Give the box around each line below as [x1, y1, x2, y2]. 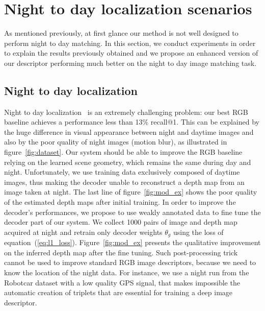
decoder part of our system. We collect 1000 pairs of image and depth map [4, 217, 237, 227]
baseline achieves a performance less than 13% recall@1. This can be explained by [4, 116, 259, 127]
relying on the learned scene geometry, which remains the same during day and [4, 156, 251, 167]
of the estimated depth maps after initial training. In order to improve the [4, 197, 236, 207]
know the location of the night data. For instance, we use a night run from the [4, 267, 249, 278]
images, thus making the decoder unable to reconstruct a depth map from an [4, 176, 245, 187]
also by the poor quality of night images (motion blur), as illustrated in [4, 136, 227, 147]
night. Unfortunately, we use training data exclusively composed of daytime [4, 166, 240, 177]
